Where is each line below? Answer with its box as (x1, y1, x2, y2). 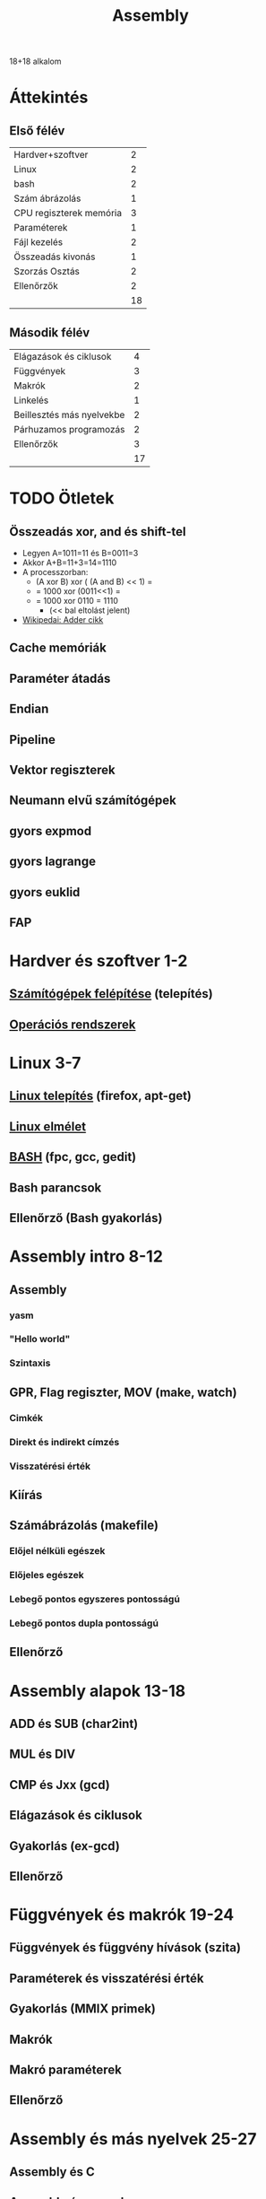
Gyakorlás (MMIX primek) (9, 2002, 157, 2017)
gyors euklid (9, 885, 81, 900)
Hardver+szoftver (13, 149, 89, 161)
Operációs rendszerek (9, 1017, 136, 1032)
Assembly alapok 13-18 (9, 1680, 186, 1701)
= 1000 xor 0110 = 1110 (35, 596, 118, 606)
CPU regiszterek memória (13, 207, 123, 220)
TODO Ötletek (9, 488, 115, 509)
